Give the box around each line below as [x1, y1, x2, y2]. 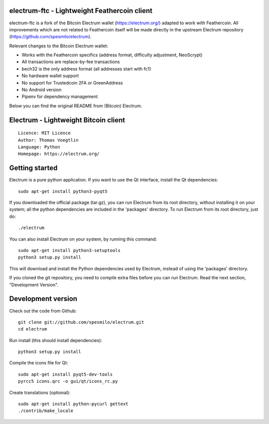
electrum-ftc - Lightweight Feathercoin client [9, 6, 153, 15]
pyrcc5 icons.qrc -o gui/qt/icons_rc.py [18, 378, 118, 384]
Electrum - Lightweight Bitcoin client [9, 116, 126, 124]
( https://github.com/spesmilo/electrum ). [9, 34, 92, 40]
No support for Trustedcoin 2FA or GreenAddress [21, 80, 123, 85]
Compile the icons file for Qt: [9, 360, 68, 366]
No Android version [21, 87, 62, 93]
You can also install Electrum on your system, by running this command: [9, 236, 157, 242]
